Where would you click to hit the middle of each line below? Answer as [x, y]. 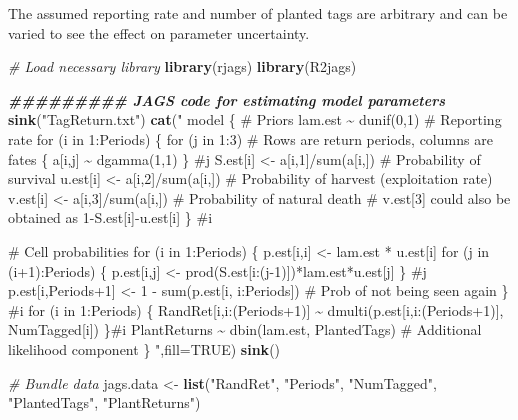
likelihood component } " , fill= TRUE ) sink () [144, 348]
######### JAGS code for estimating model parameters [227, 99]
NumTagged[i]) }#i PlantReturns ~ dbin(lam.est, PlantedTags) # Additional [245, 329]
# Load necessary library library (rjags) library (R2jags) [182, 66]
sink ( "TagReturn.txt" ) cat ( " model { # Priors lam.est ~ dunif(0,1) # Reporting [255, 119]
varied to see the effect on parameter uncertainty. [159, 32]
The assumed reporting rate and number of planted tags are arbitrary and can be [258, 13]
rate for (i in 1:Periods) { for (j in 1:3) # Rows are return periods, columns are [250, 138]
